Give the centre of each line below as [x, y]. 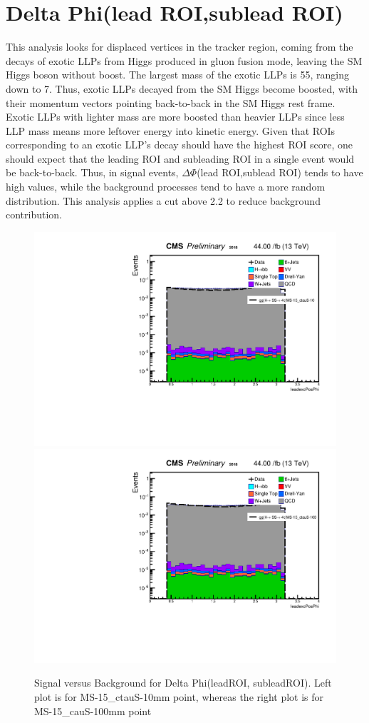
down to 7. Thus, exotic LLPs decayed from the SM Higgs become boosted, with [182, 88]
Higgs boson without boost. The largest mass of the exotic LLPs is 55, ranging [177, 75]
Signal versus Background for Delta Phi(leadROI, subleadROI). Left [183, 683]
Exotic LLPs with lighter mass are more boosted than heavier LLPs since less [175, 117]
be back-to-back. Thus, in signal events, [92, 172]
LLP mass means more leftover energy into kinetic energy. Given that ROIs [171, 130]
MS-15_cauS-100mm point [93, 711]
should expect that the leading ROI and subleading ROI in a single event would [180, 158]
